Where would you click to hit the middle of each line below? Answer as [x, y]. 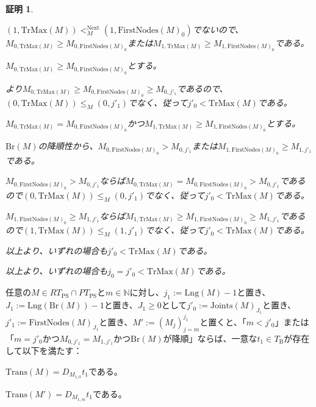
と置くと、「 [223, 321]
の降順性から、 [68, 146]
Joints [221, 306]
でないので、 [218, 29]
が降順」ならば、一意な [210, 338]
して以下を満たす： [44, 351]
